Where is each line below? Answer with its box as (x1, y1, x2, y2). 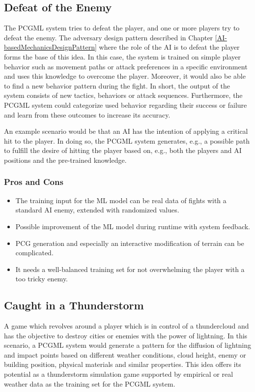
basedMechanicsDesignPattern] (4, 42, 97, 52)
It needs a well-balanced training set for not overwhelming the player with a (15, 264, 245, 274)
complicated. (15, 247, 54, 258)
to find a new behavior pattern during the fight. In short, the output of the (4, 80, 230, 90)
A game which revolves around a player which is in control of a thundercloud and (4, 321, 249, 331)
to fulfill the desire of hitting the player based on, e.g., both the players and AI (4, 145, 242, 155)
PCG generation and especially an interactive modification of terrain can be (15, 238, 244, 248)
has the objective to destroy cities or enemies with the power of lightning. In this (4, 330, 248, 340)
